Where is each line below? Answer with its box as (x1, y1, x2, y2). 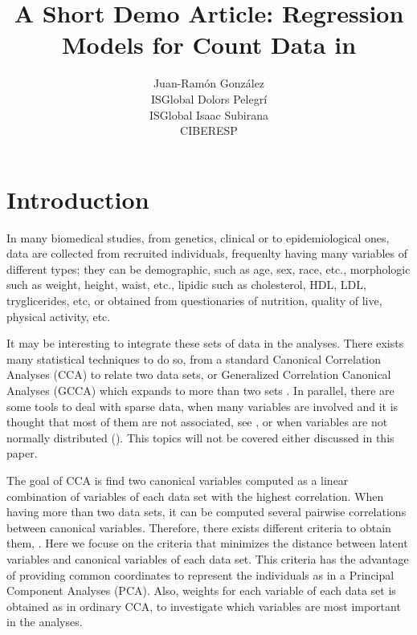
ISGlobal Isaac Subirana (149, 106, 269, 123)
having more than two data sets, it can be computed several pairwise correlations (6, 503, 407, 520)
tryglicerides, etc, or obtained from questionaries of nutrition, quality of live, (6, 292, 382, 308)
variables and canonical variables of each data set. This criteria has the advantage (6, 550, 409, 567)
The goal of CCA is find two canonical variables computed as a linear (6, 471, 349, 488)
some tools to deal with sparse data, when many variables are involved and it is (6, 397, 399, 414)
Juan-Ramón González (153, 75, 265, 92)
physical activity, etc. (6, 307, 111, 324)
